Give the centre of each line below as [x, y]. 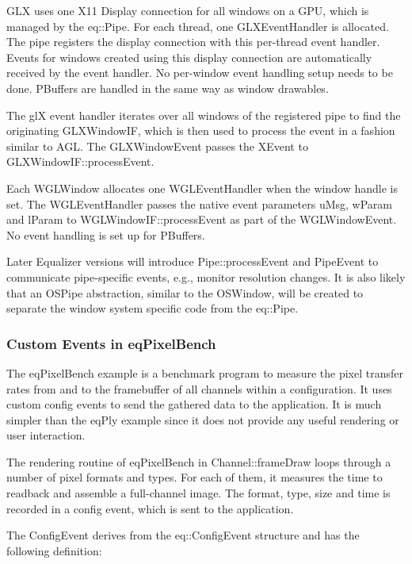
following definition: [54, 550]
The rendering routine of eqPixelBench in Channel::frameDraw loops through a [199, 461]
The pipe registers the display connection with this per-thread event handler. [193, 42]
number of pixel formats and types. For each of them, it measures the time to [195, 477]
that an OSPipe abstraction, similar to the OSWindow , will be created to [185, 292]
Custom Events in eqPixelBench [111, 343]
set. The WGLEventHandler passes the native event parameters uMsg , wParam [199, 203]
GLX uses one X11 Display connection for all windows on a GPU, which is [188, 10]
